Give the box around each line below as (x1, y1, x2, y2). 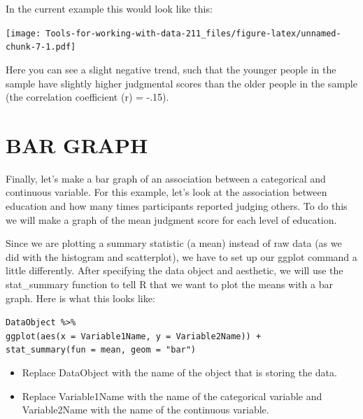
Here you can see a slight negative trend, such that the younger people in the (6, 62, 336, 76)
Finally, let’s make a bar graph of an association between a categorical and (6, 171, 326, 185)
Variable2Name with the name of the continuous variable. (22, 402, 269, 417)
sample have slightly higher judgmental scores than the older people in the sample (6, 76, 357, 90)
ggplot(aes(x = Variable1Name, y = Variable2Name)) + (6, 331, 262, 341)
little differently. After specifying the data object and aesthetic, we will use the (6, 263, 343, 278)
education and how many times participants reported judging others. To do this (6, 199, 348, 213)
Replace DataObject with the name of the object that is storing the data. (22, 365, 337, 380)
